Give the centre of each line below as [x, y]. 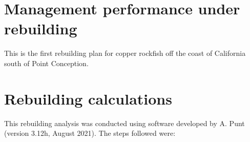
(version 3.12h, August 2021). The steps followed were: [90, 133]
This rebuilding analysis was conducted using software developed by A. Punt [124, 123]
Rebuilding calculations [88, 98]
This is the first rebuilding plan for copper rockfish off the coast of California [125, 53]
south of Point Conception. [46, 63]
